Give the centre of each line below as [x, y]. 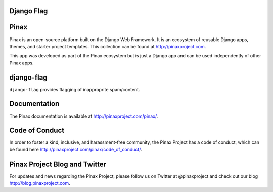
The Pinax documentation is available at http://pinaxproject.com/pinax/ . [84, 116]
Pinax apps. [21, 63]
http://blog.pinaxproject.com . [40, 183]
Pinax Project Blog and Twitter [58, 164]
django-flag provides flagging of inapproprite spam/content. [75, 89]
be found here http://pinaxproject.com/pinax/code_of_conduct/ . [76, 149]
